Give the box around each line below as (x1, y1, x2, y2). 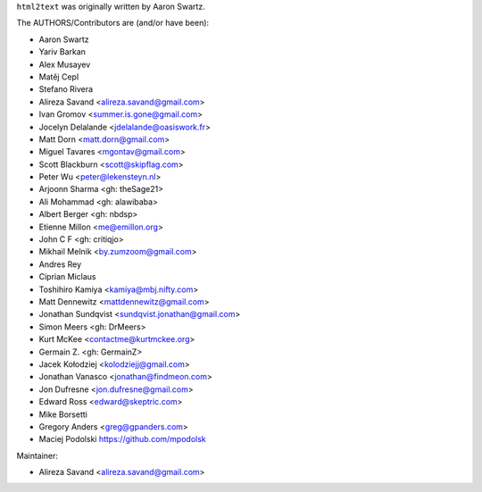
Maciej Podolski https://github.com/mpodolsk (38, 434, 207, 445)
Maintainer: (16, 450, 58, 461)
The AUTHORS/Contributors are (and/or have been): (16, 18, 210, 29)
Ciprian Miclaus (38, 271, 97, 282)
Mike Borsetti (38, 409, 88, 420)
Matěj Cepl (38, 71, 79, 82)
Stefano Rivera (38, 84, 94, 95)
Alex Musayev (38, 59, 91, 70)
